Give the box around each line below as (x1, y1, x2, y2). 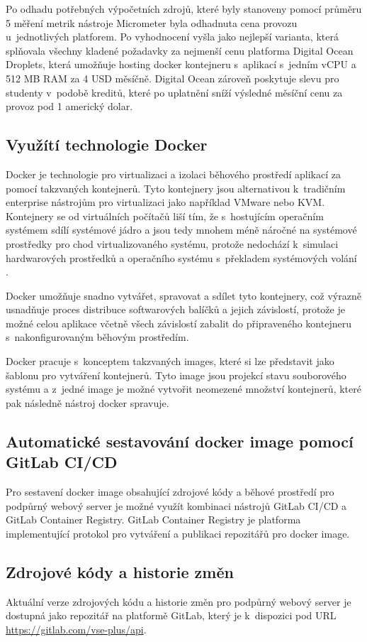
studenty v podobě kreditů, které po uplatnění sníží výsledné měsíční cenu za (6, 85, 343, 99)
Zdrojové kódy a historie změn (6, 560, 234, 582)
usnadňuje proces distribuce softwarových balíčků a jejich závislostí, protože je (6, 302, 345, 317)
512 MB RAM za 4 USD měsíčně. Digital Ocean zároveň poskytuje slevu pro (6, 70, 339, 85)
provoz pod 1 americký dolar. (6, 99, 133, 114)
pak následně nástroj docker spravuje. (6, 395, 169, 410)
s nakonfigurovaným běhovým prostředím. (6, 330, 189, 344)
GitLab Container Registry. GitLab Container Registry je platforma (6, 512, 301, 527)
